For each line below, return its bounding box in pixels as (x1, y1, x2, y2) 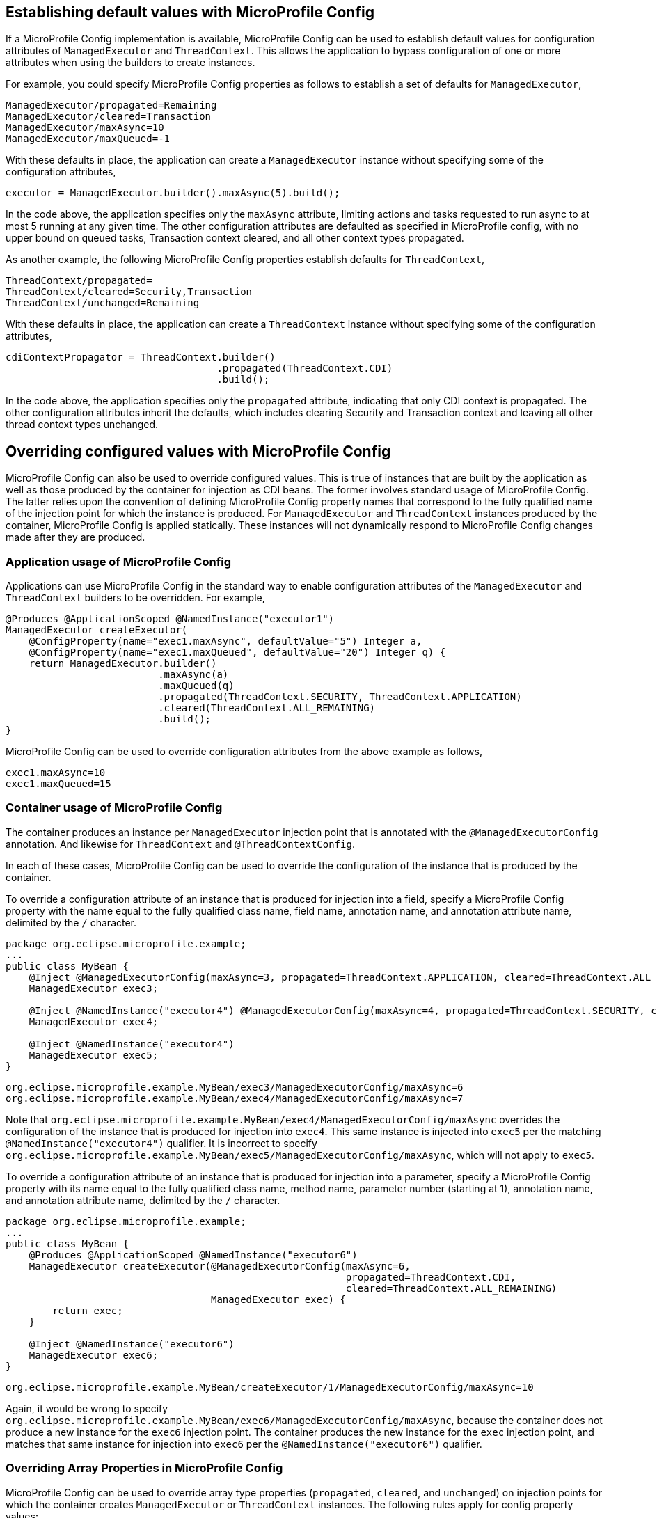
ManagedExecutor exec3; (29, 982, 159, 994)
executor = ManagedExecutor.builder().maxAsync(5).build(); (6, 187, 340, 199)
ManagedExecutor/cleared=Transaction (6, 111, 212, 122)
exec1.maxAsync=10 (6, 767, 106, 779)
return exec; (52, 1304, 123, 1316)
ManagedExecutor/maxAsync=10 (6, 122, 164, 134)
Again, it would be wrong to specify (6, 1402, 168, 1414)
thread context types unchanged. (6, 418, 159, 431)
